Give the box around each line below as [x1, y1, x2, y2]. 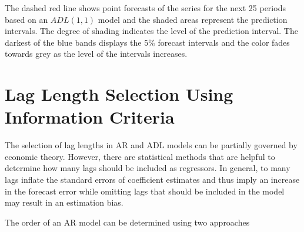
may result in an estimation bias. [5, 196, 123, 209]
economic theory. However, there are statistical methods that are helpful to [5, 150, 275, 162]
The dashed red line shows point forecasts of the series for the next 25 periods [5, 2, 286, 13]
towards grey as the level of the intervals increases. [5, 47, 188, 60]
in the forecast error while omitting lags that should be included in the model [5, 185, 285, 197]
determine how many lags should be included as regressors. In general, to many [5, 162, 290, 174]
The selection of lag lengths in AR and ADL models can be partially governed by [5, 139, 298, 151]
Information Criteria [5, 105, 175, 129]
